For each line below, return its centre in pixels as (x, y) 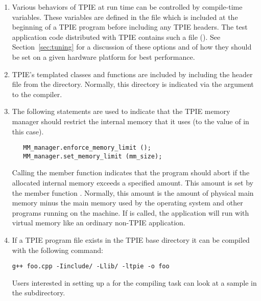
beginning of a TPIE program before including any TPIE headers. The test (130, 27)
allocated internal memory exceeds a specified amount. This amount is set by (133, 183)
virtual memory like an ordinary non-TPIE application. (99, 223)
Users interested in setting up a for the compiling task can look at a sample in (134, 282)
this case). (28, 131)
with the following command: (57, 250)
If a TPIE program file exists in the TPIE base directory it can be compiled (131, 240)
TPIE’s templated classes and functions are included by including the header (132, 74)
